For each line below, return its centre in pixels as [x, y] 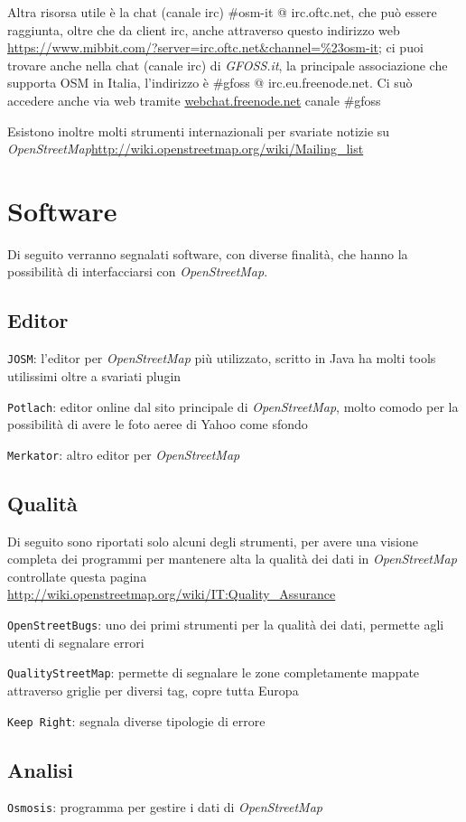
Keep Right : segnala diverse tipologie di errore [136, 720]
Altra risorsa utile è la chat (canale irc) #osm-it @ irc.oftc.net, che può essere [222, 12]
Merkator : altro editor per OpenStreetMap [124, 454]
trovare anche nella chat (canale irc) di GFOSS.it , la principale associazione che [228, 65]
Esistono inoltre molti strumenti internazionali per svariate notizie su [199, 131]
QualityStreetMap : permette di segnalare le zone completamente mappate [214, 673]
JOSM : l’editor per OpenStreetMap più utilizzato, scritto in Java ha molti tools [222, 358]
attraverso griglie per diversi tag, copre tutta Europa [153, 690]
